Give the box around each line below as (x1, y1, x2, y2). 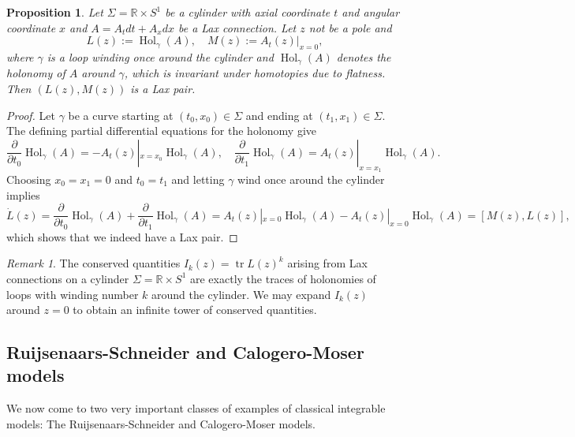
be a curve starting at (68, 106, 174, 123)
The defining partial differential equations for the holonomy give (6, 122, 317, 139)
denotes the (336, 48, 391, 65)
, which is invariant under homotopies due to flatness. (124, 65, 386, 81)
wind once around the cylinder (237, 171, 385, 188)
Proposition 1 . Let (6, 4, 103, 20)
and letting (171, 171, 225, 188)
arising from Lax (287, 255, 368, 271)
